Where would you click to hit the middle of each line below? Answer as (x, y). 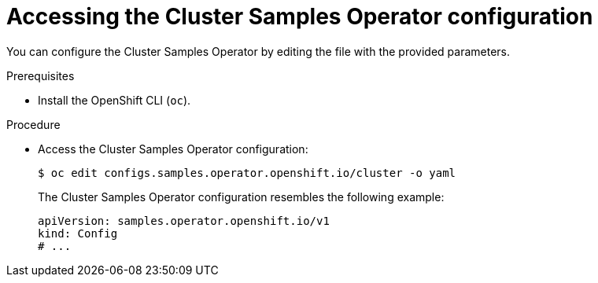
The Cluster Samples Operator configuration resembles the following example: (241, 197)
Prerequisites (41, 75)
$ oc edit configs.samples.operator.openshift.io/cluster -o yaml (247, 173)
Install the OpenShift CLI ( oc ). (114, 100)
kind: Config (78, 233)
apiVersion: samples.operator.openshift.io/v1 (184, 221)
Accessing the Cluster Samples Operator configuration (300, 17)
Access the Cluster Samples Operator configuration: (173, 149)
